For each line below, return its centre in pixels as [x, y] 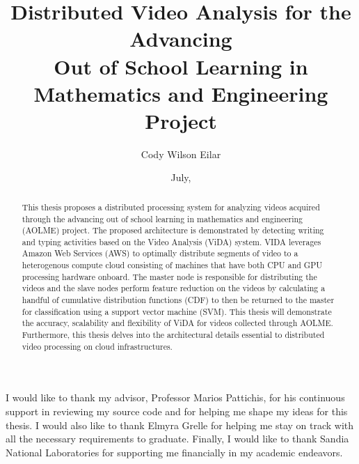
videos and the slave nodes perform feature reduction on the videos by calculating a [174, 288]
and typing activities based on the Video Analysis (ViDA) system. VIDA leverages [171, 241]
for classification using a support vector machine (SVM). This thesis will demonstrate [177, 311]
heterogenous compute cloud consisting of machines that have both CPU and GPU [172, 265]
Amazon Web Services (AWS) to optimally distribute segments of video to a [160, 253]
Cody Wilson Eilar [181, 154]
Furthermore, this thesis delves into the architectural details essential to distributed [173, 335]
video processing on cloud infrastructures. [97, 346]
